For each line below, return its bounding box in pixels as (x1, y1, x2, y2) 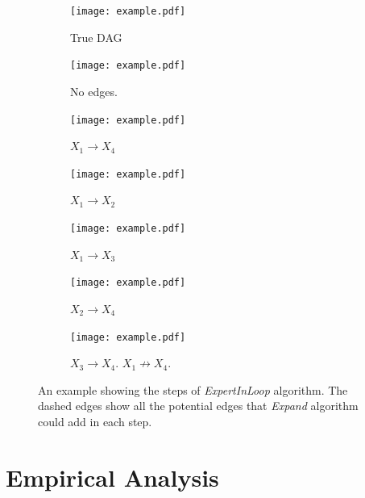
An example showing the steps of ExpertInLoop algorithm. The (38, 381, 348, 398)
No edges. (70, 82, 118, 99)
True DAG (70, 28, 122, 45)
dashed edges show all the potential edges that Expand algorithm (38, 397, 359, 414)
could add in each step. (38, 412, 152, 429)
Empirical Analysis (6, 460, 219, 493)
